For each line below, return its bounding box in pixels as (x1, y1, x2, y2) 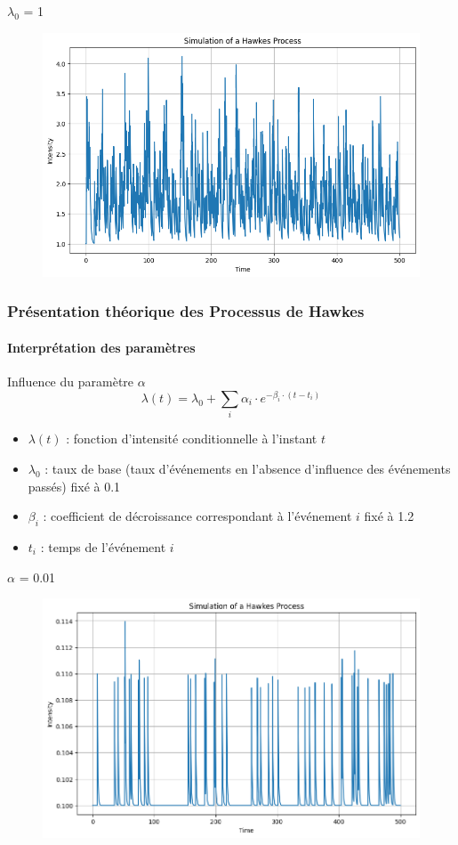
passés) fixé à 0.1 (28, 476, 121, 495)
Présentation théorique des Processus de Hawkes (7, 300, 365, 322)
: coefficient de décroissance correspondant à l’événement (43, 507, 352, 525)
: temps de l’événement (40, 537, 166, 556)
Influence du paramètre (7, 371, 134, 390)
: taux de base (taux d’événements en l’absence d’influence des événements (44, 459, 451, 477)
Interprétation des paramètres (7, 337, 196, 356)
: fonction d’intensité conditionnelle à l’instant (66, 429, 317, 448)
